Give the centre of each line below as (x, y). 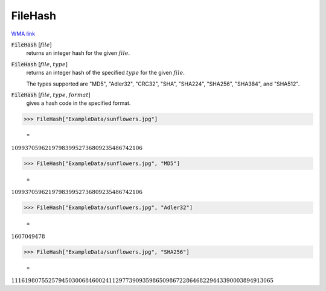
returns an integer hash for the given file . (78, 53)
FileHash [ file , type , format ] (51, 95)
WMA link (23, 34)
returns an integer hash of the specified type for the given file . (106, 73)
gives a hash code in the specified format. (78, 103)
